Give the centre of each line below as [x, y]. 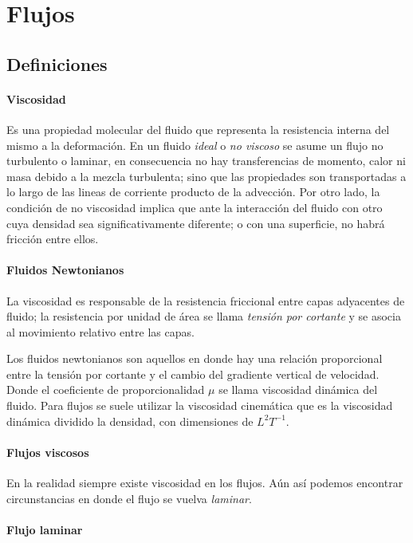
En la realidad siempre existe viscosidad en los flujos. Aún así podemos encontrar [205, 483]
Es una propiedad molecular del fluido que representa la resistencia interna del [198, 129]
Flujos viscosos [48, 452]
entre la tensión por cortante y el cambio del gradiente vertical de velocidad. [193, 374]
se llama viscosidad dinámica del [298, 390]
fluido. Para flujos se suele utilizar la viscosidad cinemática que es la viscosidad [200, 405]
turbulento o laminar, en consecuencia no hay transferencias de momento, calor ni [206, 161]
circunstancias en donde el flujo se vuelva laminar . [129, 498]
